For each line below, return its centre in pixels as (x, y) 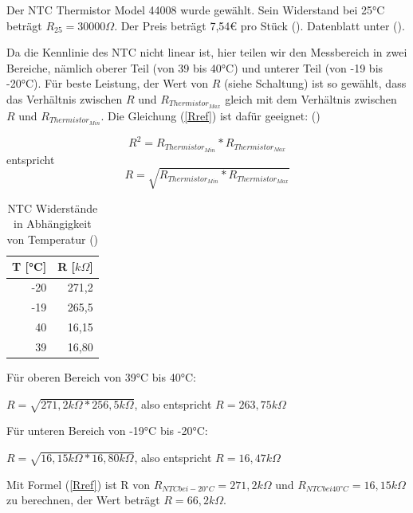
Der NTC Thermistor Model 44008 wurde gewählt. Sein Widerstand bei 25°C (196, 10)
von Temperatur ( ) (53, 239)
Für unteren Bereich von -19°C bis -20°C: (107, 431)
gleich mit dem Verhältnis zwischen (311, 98)
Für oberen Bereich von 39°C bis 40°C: (101, 376)
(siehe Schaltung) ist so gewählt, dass (315, 83)
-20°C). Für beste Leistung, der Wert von (107, 83)
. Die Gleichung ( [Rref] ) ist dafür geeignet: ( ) (210, 115)
